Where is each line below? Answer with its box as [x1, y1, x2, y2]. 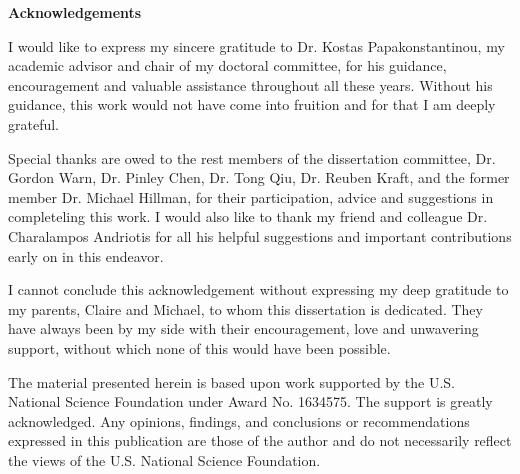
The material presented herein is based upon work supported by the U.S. [8, 371, 455, 392]
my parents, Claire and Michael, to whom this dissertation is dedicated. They [8, 298, 483, 319]
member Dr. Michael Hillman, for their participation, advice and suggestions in [8, 186, 494, 207]
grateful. [8, 113, 60, 134]
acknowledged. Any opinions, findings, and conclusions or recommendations [8, 410, 470, 431]
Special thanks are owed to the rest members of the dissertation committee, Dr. [8, 147, 496, 168]
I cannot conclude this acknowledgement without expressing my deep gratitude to [8, 279, 509, 300]
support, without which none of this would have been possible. [8, 337, 391, 358]
